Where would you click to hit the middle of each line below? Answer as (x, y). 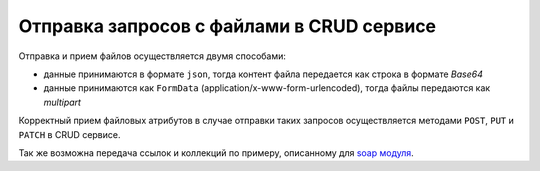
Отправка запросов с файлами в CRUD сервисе (227, 26)
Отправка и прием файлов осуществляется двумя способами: (152, 56)
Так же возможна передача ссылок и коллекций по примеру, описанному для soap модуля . (216, 152)
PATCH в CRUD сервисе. (69, 134)
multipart (62, 102)
